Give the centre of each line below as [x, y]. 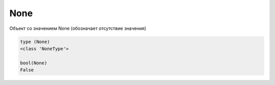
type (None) [35, 41]
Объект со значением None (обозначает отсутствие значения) [78, 28]
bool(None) [34, 63]
